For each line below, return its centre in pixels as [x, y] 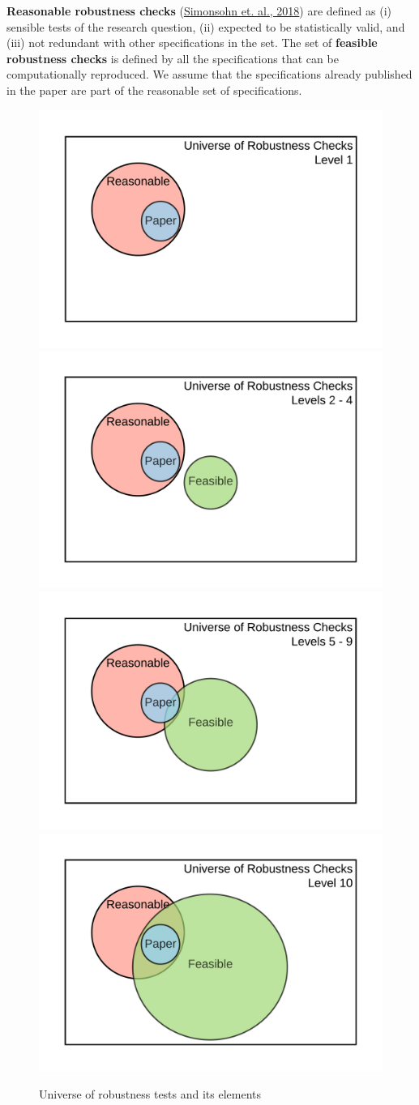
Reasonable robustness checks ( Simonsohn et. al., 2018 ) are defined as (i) [199, 11]
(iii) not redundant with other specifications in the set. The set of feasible [192, 43]
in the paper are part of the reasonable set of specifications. [154, 90]
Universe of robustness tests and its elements [150, 1093]
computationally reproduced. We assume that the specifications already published [209, 74]
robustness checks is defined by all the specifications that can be [173, 58]
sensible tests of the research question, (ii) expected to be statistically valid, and [206, 26]
